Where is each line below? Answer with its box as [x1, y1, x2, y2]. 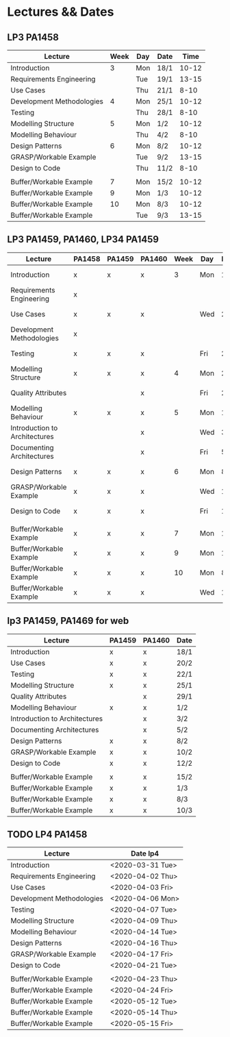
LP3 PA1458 [7, 32, 60, 43]
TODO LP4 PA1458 [7, 829, 88, 840]
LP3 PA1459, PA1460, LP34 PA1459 [7, 234, 159, 245]
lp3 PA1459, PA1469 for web [7, 615, 129, 627]
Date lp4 [131, 849, 159, 858]
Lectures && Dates [7, 4, 114, 20]
